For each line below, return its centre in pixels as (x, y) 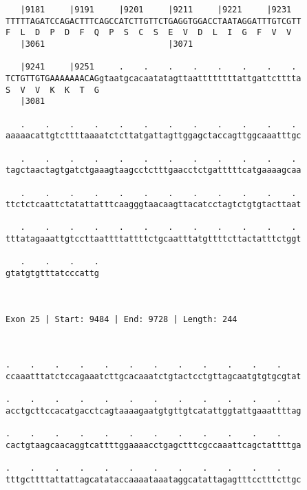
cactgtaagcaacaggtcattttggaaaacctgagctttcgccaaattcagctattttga (153, 445)
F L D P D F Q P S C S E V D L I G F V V (149, 33)
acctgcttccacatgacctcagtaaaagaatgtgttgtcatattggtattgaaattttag (153, 411)
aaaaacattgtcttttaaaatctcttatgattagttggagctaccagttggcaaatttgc (153, 136)
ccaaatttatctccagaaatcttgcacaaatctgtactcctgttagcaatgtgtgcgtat (153, 376)
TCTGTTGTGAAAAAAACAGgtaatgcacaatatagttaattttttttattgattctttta (153, 78)
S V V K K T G (53, 90)
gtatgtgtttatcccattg (53, 274)
